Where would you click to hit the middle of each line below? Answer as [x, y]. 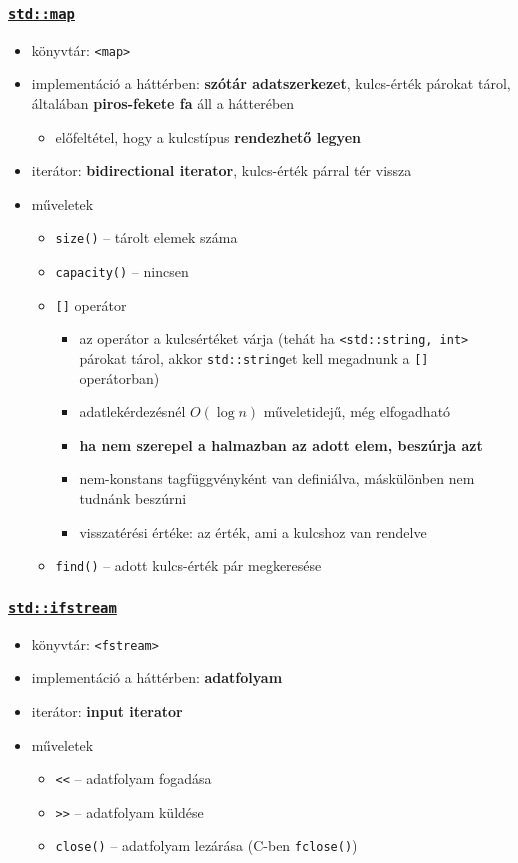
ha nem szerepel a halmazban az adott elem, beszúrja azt [281, 444]
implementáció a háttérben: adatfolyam [157, 677]
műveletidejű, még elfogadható [357, 411]
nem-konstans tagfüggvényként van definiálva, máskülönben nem [277, 478]
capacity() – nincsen [122, 271]
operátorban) [119, 377]
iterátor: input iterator [107, 710]
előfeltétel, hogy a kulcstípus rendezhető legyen [208, 136]
